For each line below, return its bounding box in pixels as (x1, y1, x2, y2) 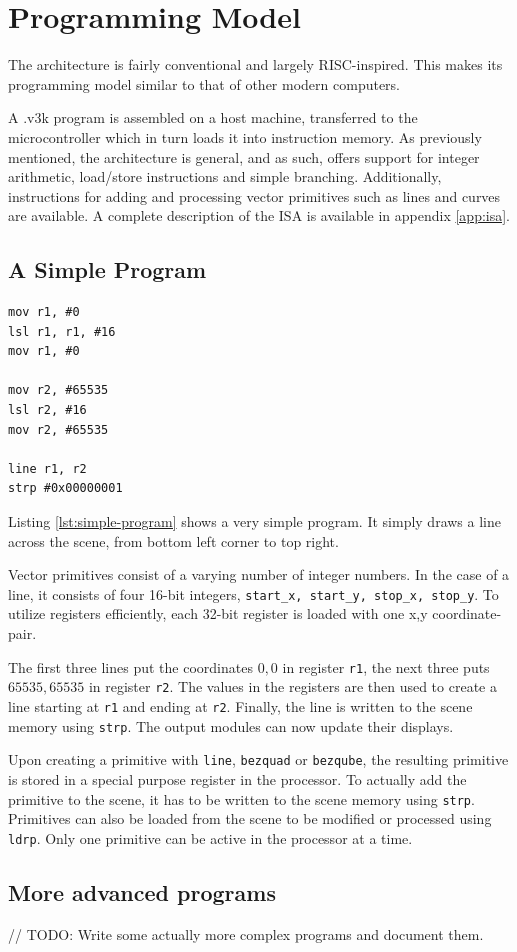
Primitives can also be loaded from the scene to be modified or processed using (8, 808, 492, 829)
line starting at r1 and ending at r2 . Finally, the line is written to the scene (8, 695, 473, 716)
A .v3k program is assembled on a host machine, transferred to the (8, 107, 418, 128)
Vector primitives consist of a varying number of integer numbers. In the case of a (8, 564, 510, 585)
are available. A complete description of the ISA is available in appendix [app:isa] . (8, 205, 511, 226)
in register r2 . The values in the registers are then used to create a (88, 676, 497, 697)
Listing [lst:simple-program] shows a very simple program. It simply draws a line (8, 511, 501, 532)
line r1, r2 (8, 461, 87, 476)
